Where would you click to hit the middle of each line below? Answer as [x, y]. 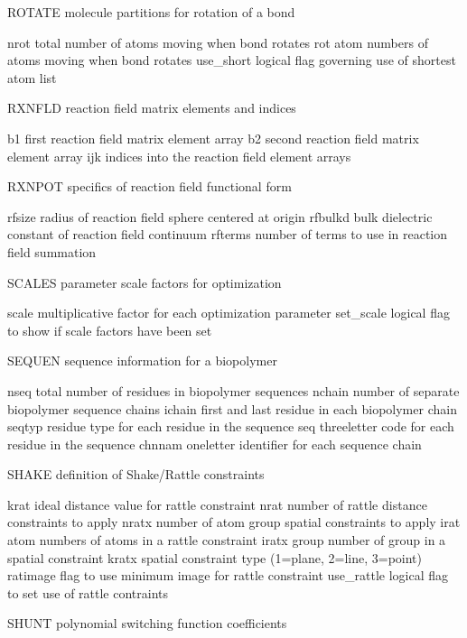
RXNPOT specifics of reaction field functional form [149, 186]
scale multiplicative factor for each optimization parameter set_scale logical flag [229, 313]
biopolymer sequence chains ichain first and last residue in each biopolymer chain [232, 408]
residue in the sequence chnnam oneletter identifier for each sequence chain [215, 444]
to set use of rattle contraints [88, 592]
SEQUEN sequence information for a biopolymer [142, 361]
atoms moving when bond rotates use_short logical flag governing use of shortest [232, 60]
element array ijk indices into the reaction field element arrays [179, 156]
